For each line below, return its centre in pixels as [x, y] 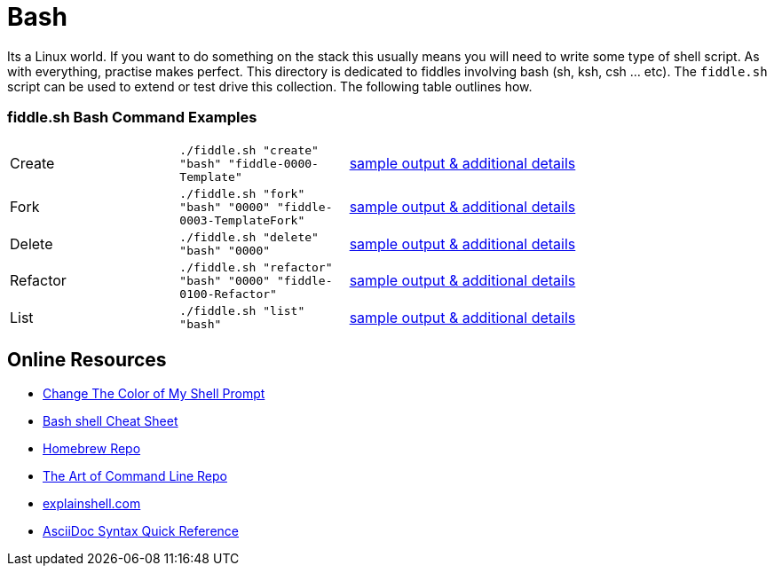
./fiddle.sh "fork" [242, 193]
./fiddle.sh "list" [242, 310]
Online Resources [87, 359]
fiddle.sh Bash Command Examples [132, 118]
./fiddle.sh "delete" [249, 237]
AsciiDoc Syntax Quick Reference [141, 531]
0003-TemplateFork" [242, 220]
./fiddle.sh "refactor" [256, 267]
